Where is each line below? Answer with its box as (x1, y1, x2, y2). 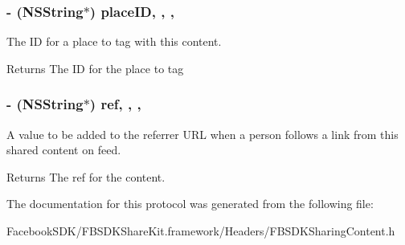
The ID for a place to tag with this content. (6, 33, 222, 50)
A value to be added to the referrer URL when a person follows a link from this (6, 125, 399, 142)
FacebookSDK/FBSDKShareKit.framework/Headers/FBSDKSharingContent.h (6, 223, 395, 239)
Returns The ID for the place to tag (6, 59, 184, 76)
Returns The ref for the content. (6, 168, 166, 185)
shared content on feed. (6, 141, 121, 158)
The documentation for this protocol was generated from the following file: (6, 195, 374, 212)
